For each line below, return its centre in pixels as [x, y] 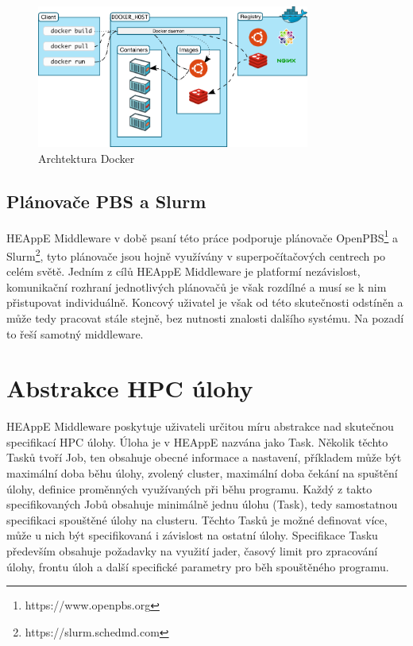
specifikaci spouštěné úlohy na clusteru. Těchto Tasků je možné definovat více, [197, 519]
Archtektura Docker [87, 158]
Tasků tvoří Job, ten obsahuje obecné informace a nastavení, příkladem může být [204, 457]
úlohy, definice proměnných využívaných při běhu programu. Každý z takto [189, 488]
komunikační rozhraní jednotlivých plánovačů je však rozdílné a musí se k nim [197, 286]
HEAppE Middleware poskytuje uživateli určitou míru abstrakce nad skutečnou [200, 426]
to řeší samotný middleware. [75, 333]
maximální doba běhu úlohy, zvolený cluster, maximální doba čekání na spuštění [202, 473]
